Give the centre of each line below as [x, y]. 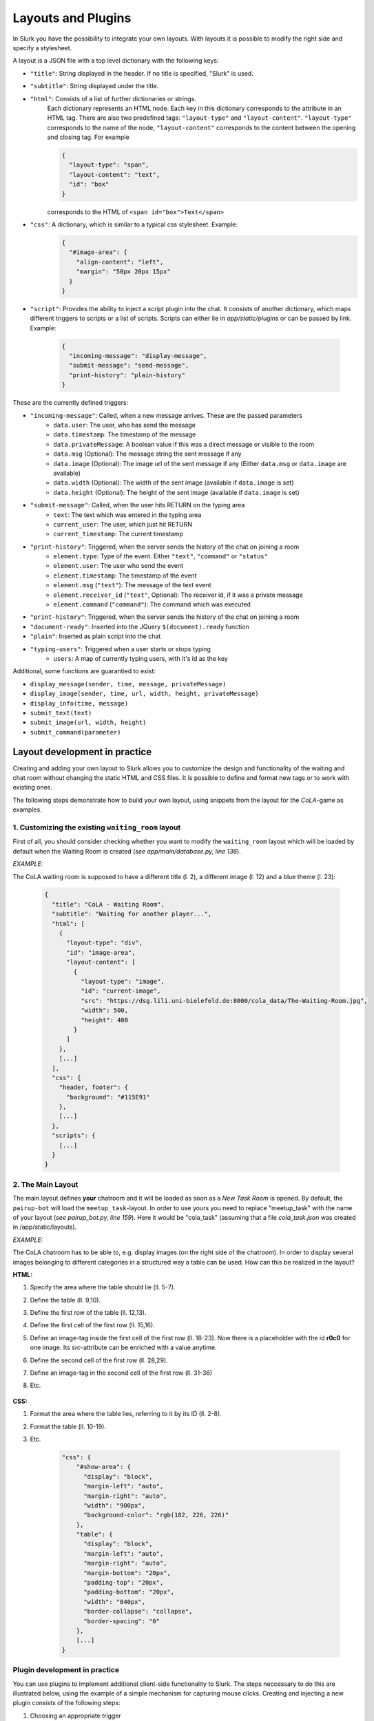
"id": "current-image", [121, 991]
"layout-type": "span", [109, 165]
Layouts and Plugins [72, 18]
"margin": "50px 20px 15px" [124, 272]
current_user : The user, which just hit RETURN [123, 524]
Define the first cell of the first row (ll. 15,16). [92, 1325]
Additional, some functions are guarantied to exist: [84, 671]
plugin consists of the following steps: [66, 1703]
